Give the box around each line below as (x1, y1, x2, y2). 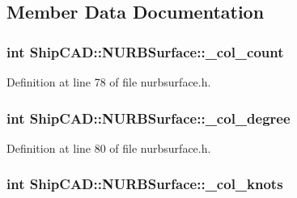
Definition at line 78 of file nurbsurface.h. (6, 74, 211, 90)
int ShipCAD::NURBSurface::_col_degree (6, 107, 291, 128)
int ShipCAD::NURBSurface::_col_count (6, 41, 284, 61)
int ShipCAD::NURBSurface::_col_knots (6, 174, 283, 194)
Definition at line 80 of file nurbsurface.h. (6, 139, 211, 156)
